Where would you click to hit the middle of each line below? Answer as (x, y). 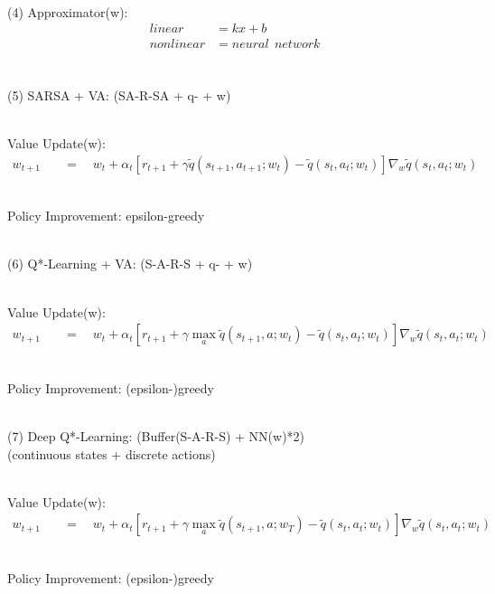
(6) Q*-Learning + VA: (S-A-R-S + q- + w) (130, 264)
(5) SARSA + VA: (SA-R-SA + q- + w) (119, 94)
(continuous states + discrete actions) (112, 453)
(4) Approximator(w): (68, 11)
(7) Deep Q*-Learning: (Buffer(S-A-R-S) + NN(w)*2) (156, 436)
